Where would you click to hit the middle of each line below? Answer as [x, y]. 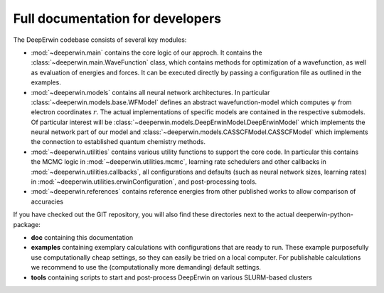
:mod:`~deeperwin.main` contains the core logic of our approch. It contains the [146, 52]
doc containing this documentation [82, 237]
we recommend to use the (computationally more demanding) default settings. [146, 267]
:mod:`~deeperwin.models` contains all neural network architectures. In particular [150, 92]
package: [27, 224]
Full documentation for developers [117, 18]
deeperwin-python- [325, 215]
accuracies [47, 201]
